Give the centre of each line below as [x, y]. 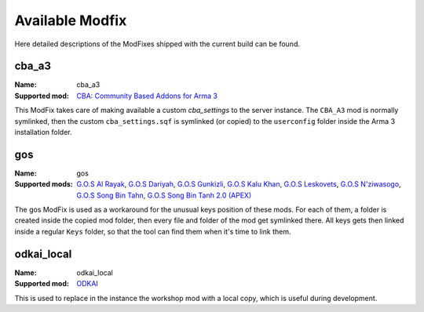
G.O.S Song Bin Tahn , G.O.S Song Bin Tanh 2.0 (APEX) [164, 195]
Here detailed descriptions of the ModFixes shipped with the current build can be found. [157, 44]
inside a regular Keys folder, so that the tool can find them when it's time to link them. [153, 231]
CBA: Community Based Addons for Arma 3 [147, 96]
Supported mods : [44, 184]
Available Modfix [71, 20]
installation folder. [43, 132]
